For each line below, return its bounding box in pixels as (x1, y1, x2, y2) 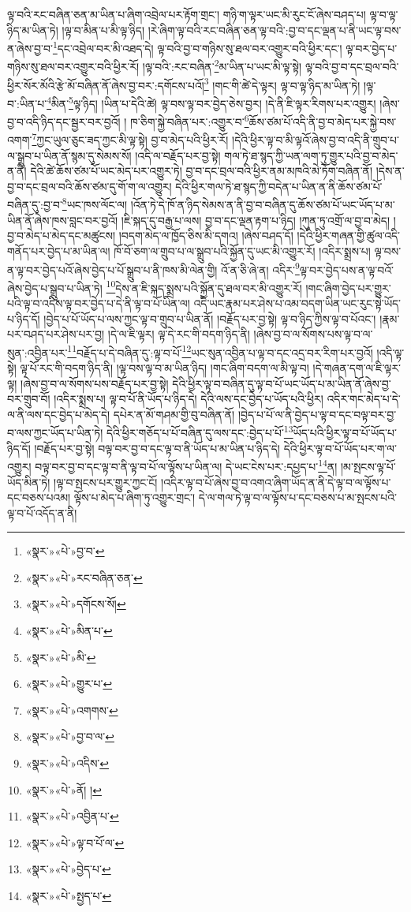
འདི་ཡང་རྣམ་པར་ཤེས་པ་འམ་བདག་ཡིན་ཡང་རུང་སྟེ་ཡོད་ (193, 295, 401, 311)
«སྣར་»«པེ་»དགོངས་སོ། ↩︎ (25, 596, 126, 612)
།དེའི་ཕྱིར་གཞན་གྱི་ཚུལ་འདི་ (297, 227, 401, 244)
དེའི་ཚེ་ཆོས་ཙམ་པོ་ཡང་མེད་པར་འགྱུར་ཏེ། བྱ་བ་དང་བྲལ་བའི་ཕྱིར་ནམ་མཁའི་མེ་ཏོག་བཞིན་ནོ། (30, 163, 373, 179)
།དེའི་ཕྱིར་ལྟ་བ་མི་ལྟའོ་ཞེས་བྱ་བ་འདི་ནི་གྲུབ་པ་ (232, 132, 399, 148)
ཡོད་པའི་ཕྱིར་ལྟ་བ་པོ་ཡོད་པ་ (293, 424, 397, 441)
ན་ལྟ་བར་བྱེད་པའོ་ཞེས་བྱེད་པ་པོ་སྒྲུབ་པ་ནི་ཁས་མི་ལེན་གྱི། (7, 261, 218, 278)
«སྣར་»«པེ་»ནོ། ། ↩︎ (25, 781, 102, 798)
